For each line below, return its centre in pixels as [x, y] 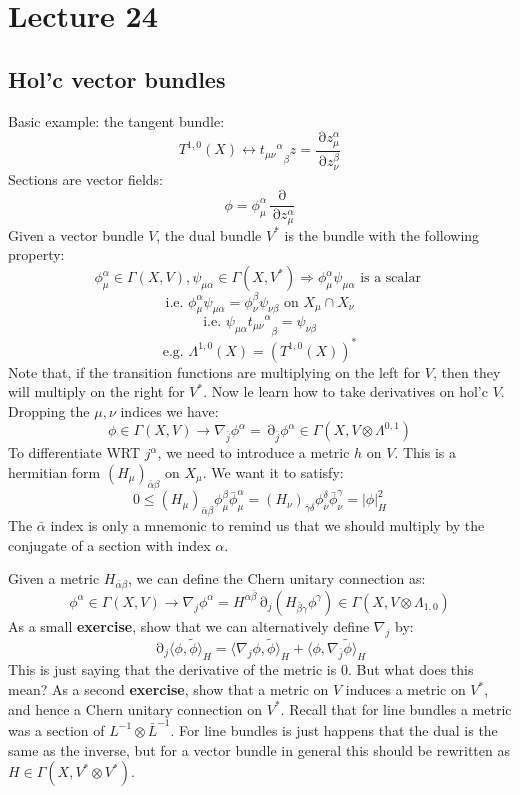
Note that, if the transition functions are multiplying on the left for [214, 371]
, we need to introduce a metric [253, 452]
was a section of [56, 729]
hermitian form [54, 471]
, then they [467, 371]
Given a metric [54, 578]
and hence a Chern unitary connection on [135, 708]
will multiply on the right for [96, 391]
